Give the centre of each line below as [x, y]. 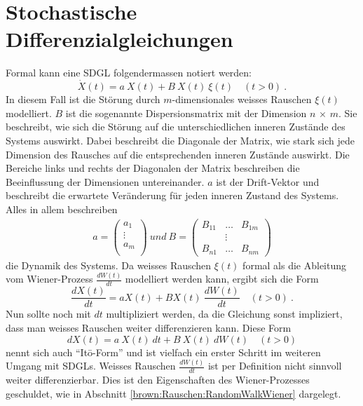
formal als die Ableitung [295, 265]
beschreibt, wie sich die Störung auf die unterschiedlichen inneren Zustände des [176, 127]
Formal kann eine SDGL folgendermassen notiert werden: [129, 73]
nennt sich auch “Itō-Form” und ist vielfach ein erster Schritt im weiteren [163, 352]
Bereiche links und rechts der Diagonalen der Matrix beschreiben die [153, 168]
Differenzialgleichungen [119, 39]
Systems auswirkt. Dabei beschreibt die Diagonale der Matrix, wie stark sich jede [180, 140]
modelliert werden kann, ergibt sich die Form [222, 279]
